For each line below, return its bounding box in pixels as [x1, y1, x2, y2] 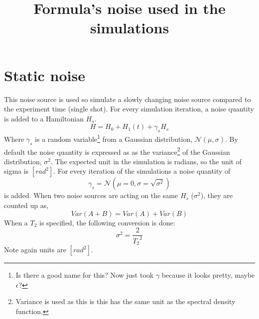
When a [4, 217, 28, 227]
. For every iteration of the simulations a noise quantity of [53, 166, 231, 176]
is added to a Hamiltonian [4, 113, 84, 123]
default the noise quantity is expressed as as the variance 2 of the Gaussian [4, 145, 230, 157]
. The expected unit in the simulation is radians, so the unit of [50, 156, 242, 166]
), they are [200, 190, 233, 201]
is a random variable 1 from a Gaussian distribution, [35, 132, 193, 144]
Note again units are [4, 244, 66, 255]
